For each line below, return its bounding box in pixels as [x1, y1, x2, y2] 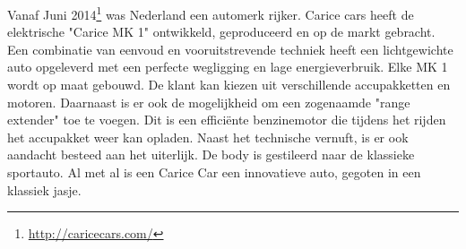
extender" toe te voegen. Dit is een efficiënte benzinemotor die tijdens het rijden [7, 110, 446, 129]
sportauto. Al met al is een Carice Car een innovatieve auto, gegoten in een [7, 163, 421, 181]
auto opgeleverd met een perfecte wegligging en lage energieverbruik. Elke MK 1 [7, 57, 448, 76]
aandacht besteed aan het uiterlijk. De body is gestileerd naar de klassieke [7, 145, 415, 164]
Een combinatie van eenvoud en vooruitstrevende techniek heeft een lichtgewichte [7, 39, 453, 58]
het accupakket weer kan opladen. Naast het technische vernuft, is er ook [7, 127, 409, 146]
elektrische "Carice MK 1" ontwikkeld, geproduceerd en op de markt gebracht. [7, 22, 436, 41]
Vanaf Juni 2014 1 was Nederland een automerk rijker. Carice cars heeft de [7, 3, 414, 23]
